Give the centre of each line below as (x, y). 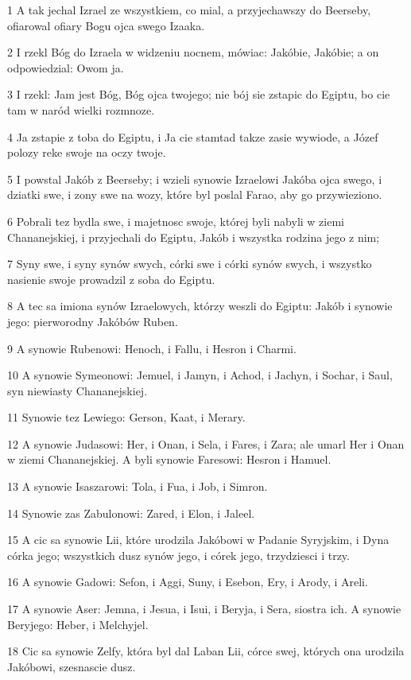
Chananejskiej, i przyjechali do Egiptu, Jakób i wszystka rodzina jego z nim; (194, 237)
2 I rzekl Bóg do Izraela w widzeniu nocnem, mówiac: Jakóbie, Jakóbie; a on (193, 52)
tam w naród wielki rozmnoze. (81, 109)
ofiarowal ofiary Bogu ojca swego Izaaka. (106, 25)
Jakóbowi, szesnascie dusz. (72, 666)
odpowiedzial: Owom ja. (66, 67)
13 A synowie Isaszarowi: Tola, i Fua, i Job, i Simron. (138, 486)
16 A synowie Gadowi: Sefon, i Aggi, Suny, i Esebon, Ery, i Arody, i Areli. (188, 582)
